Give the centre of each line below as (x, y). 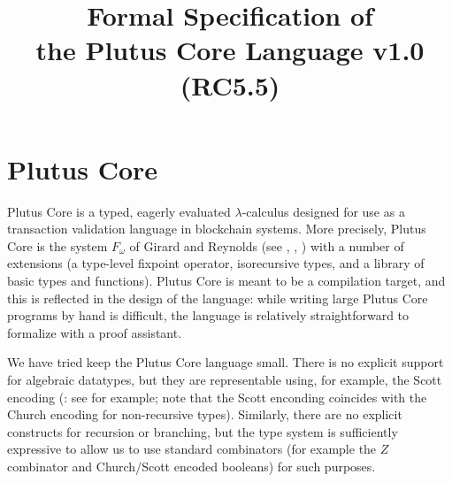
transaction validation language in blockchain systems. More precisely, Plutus (217, 229)
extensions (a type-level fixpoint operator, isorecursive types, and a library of (216, 263)
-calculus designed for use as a (323, 211)
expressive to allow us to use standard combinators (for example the (192, 449)
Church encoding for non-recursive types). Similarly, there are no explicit (205, 414)
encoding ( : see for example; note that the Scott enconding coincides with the (217, 397)
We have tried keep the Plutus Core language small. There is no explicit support (226, 362)
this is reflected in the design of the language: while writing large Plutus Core (218, 298)
